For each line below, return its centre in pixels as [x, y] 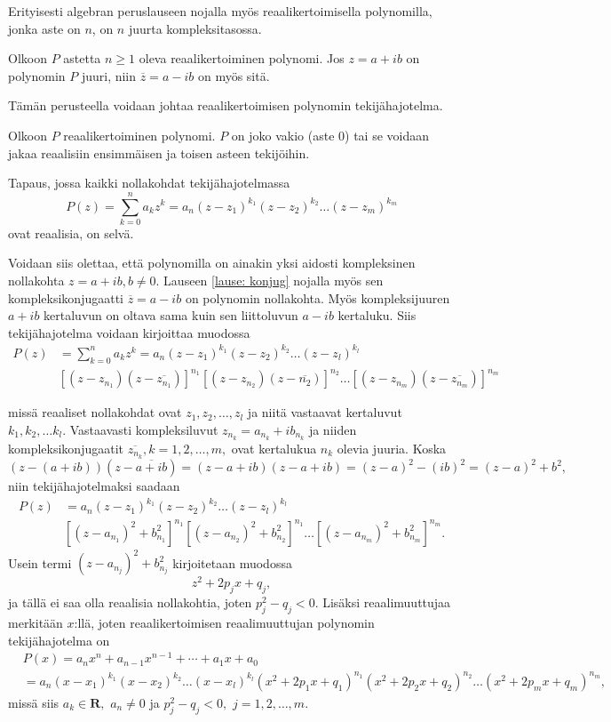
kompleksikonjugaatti [66, 297]
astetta [82, 58]
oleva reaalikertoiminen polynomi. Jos [242, 58]
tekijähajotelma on [59, 640]
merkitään [36, 622]
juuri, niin [109, 75]
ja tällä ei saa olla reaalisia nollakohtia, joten [130, 602]
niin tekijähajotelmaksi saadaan [94, 486]
